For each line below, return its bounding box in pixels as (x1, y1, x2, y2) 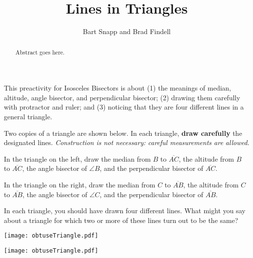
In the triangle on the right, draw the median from (4, 179, 156, 189)
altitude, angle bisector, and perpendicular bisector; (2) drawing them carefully (4, 92, 240, 102)
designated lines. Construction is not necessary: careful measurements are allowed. (4, 137, 250, 147)
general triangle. (4, 111, 52, 121)
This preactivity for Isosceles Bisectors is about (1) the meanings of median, (4, 83, 231, 93)
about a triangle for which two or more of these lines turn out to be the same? (4, 215, 238, 225)
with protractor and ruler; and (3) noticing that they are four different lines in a (4, 102, 244, 112)
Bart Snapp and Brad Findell (83, 26, 171, 37)
